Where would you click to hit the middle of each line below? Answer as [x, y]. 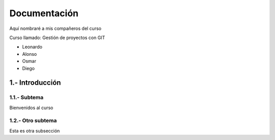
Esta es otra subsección [35, 131]
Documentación [44, 13]
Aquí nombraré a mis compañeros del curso [56, 28]
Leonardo [32, 47]
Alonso [30, 54]
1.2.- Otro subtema [33, 121]
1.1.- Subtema [26, 97]
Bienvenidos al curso [31, 108]
